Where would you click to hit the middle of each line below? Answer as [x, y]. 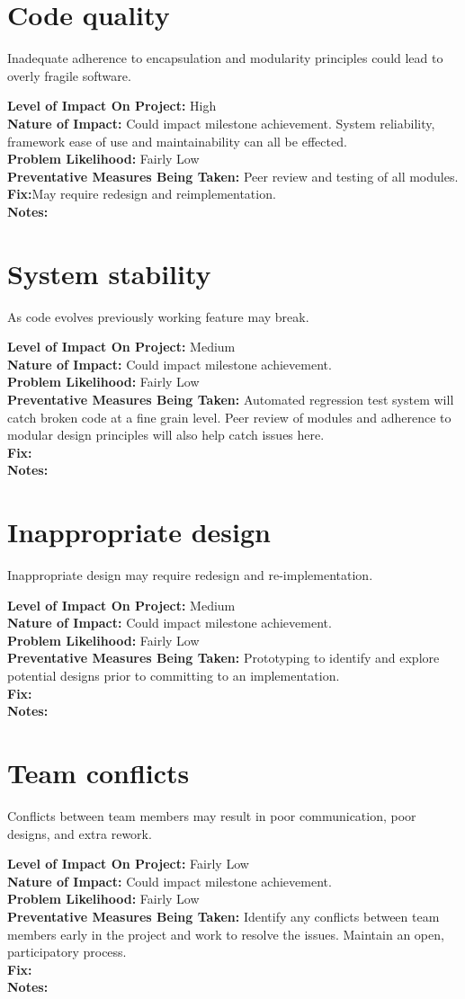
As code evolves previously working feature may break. [158, 316]
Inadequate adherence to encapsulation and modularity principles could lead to [225, 58]
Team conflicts [98, 772]
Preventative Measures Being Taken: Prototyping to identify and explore [224, 658]
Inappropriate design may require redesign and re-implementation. [190, 575]
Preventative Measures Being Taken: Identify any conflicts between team [224, 916]
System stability [109, 273]
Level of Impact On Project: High [112, 106]
